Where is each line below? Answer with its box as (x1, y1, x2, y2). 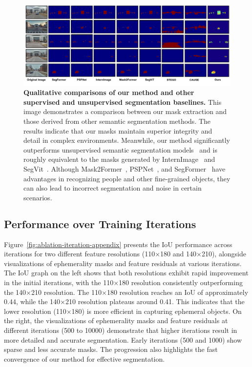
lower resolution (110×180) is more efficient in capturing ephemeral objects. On (4, 306, 242, 316)
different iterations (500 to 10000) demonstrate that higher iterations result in (4, 325, 237, 335)
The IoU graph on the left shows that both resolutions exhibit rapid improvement (4, 268, 249, 278)
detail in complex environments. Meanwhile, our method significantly (23, 135, 230, 145)
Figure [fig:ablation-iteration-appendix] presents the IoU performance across (4, 239, 232, 249)
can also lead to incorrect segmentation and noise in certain (23, 183, 202, 193)
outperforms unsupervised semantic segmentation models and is (23, 144, 217, 155)
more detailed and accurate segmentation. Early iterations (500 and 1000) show (4, 334, 242, 345)
